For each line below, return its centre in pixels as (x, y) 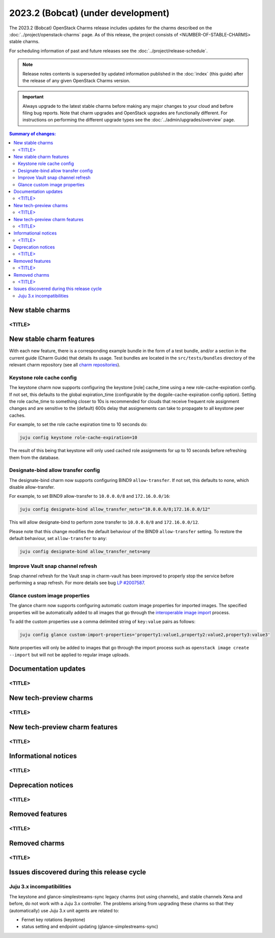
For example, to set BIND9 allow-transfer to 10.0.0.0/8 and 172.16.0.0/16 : (90, 496)
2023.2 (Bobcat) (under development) (89, 13)
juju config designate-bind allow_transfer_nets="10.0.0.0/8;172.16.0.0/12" (115, 509)
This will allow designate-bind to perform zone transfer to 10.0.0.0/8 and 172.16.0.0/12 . (104, 522)
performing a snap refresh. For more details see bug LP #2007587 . (77, 583)
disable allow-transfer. (32, 487)
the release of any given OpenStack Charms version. (77, 80)
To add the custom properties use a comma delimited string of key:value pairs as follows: (102, 622)
